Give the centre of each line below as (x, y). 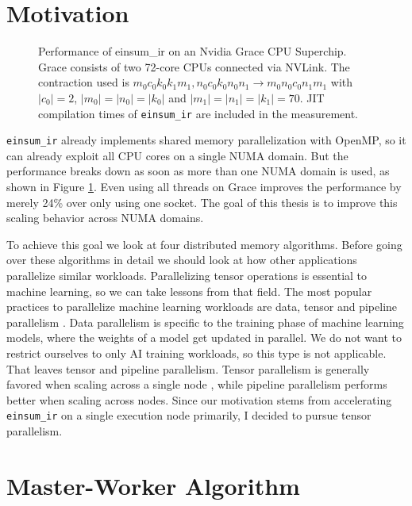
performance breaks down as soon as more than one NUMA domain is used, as (198, 171)
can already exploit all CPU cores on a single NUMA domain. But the (177, 155)
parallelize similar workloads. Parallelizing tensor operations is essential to (187, 275)
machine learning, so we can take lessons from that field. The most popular (189, 291)
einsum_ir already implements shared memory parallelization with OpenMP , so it (206, 140)
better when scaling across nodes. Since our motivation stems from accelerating (199, 399)
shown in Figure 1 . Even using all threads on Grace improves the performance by (204, 186)
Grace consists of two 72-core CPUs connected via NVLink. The (194, 66)
